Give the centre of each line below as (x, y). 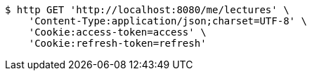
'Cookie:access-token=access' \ (117, 32)
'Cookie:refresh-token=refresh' (117, 43)
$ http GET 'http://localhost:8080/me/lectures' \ (147, 10)
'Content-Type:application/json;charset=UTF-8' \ (168, 21)
